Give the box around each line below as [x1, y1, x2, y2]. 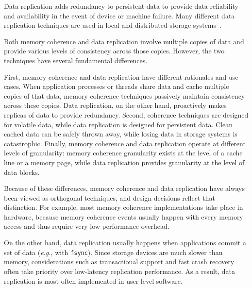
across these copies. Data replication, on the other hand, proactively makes [4, 100, 227, 110]
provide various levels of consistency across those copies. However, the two [4, 46, 225, 56]
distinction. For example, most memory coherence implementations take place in [4, 202, 243, 212]
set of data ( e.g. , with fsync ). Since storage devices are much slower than [4, 247, 223, 257]
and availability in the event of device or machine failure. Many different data [4, 10, 235, 20]
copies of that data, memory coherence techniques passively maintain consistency [4, 90, 245, 101]
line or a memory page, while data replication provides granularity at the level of [4, 157, 245, 167]
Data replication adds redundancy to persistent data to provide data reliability [4, 1, 238, 11]
